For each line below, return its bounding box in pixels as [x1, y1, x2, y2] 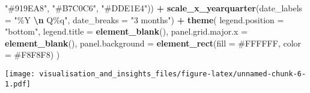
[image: [5, 69, 35, 78]
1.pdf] [5, 79, 31, 88]
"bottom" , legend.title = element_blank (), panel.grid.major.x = [5, 25, 248, 38]
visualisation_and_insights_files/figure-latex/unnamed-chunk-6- [39, 69, 306, 78]
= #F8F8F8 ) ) [5, 48, 60, 61]
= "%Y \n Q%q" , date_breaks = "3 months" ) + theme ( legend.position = [5, 13, 284, 26]
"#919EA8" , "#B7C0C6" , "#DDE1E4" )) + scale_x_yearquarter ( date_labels [5, 2, 303, 14]
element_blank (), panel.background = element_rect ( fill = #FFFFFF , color [5, 36, 302, 49]
